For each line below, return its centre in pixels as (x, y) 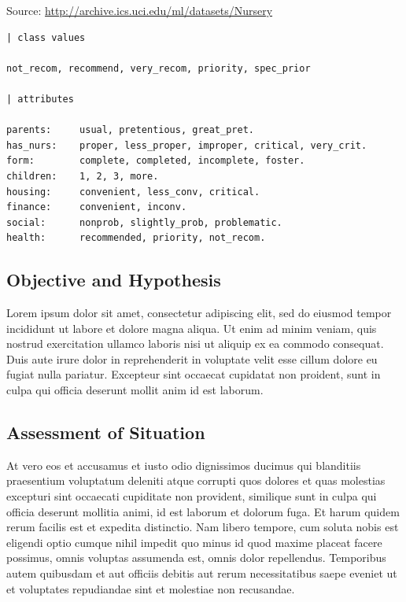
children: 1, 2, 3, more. (83, 176)
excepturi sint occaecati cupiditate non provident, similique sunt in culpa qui (192, 496)
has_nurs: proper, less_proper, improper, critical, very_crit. (187, 145)
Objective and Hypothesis (114, 280)
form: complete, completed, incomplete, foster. (156, 161)
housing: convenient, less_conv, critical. (133, 192)
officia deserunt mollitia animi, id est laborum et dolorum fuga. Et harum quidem (203, 511)
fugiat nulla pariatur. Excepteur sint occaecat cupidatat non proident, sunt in (194, 374)
